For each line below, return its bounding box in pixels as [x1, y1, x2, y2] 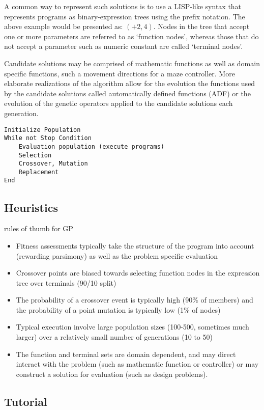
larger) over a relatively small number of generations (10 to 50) [16, 332, 213, 342]
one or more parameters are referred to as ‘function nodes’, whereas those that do [4, 31, 259, 41]
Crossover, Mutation [18, 160, 88, 168]
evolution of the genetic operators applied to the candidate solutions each [4, 98, 233, 108]
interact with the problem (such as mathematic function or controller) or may [16, 359, 259, 369]
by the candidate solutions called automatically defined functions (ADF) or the [4, 88, 251, 98]
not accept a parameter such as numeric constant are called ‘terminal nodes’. [4, 41, 243, 51]
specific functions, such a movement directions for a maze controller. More [4, 68, 235, 78]
